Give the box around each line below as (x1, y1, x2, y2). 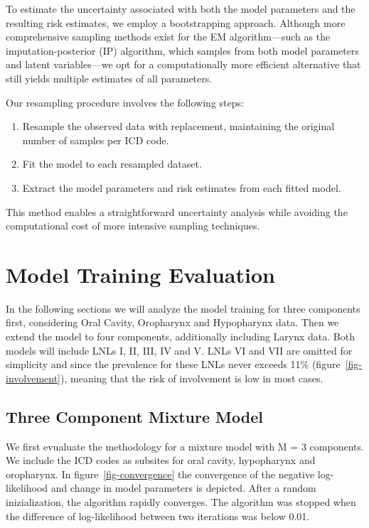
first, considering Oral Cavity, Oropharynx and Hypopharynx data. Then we (6, 315, 339, 330)
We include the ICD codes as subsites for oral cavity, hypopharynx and (6, 453, 316, 468)
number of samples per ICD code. (22, 132, 169, 147)
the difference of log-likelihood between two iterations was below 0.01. (6, 508, 310, 523)
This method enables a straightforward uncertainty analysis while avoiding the (6, 204, 348, 219)
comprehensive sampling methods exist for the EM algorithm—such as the (6, 29, 331, 44)
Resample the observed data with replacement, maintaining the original (22, 119, 335, 134)
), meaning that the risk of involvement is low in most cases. (60, 370, 323, 385)
